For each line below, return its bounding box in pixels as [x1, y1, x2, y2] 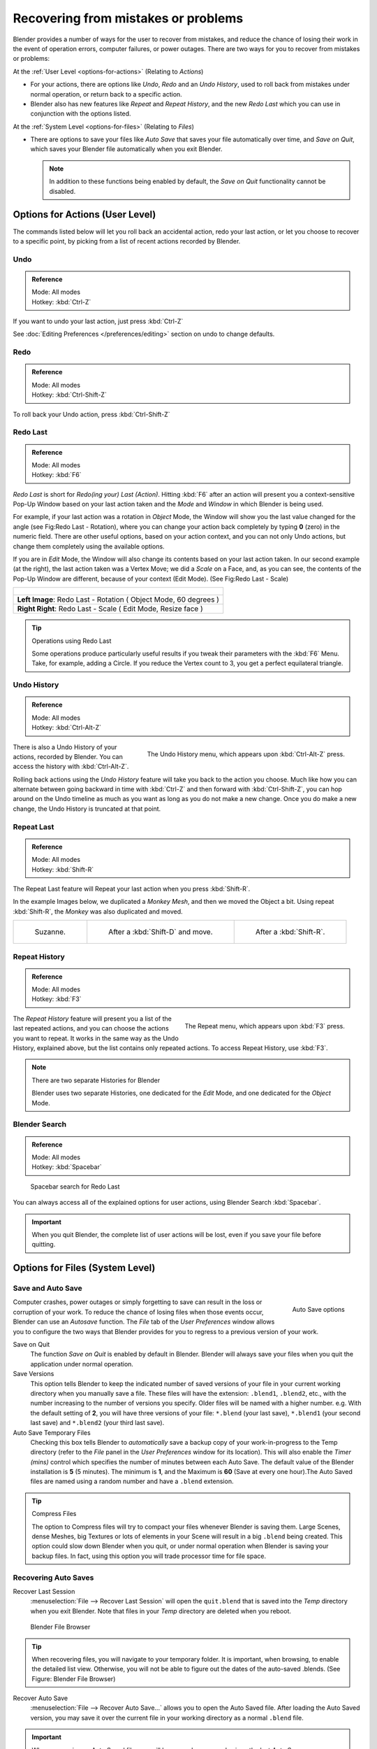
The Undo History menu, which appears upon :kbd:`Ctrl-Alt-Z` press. [147, 750, 345, 758]
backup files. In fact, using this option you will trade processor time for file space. [31, 1552, 267, 1560]
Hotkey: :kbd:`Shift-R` [31, 865, 94, 874]
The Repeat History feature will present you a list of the [13, 1014, 172, 1023]
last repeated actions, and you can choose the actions [13, 1024, 169, 1033]
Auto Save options [292, 1305, 345, 1314]
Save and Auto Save [13, 1284, 83, 1294]
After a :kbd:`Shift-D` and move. [108, 927, 213, 937]
